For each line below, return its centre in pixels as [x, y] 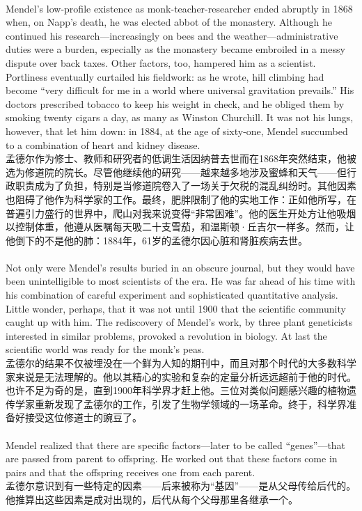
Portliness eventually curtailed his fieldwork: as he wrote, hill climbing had [165, 76]
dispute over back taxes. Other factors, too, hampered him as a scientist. [161, 62]
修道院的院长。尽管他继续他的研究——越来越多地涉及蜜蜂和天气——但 [186, 172]
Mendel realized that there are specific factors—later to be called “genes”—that [176, 445]
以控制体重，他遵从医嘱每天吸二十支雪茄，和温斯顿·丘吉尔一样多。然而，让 [180, 227]
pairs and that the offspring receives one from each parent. [131, 472]
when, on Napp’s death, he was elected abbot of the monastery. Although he [169, 22]
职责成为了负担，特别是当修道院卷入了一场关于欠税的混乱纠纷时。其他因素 [186, 186]
